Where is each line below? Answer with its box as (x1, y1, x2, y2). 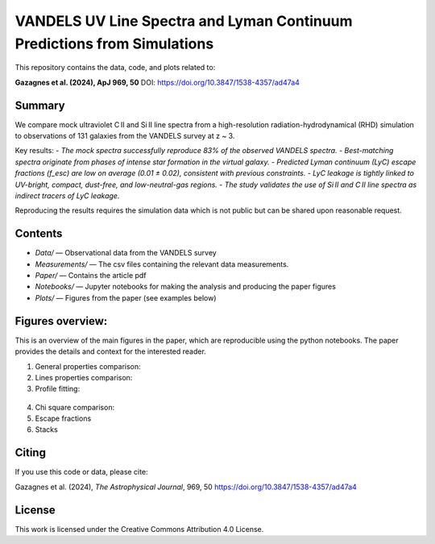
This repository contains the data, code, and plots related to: (14, 63, 216, 73)
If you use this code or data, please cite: (14, 467, 148, 477)
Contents (14, 226, 63, 241)
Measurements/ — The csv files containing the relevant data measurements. (35, 259, 289, 269)
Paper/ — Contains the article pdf (35, 271, 147, 280)
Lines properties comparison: (35, 372, 133, 382)
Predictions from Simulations (14, 35, 214, 52)
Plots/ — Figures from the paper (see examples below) (35, 293, 217, 302)
